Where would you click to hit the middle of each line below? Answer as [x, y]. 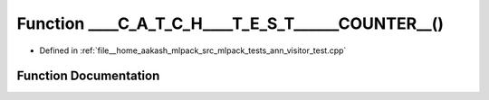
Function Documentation [88, 76]
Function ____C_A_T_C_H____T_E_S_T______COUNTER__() [230, 23]
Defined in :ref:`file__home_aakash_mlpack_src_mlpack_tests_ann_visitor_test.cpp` [193, 50]
